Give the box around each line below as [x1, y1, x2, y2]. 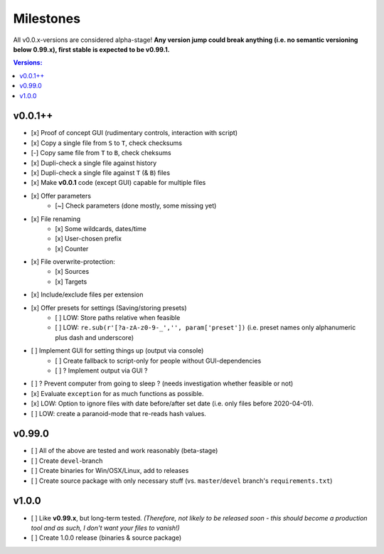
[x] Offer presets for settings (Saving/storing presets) [31, 303, 188, 312]
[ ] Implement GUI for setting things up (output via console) [31, 346, 204, 355]
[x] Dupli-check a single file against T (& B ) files [31, 168, 171, 177]
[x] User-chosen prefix [55, 235, 122, 243]
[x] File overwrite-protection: [31, 257, 115, 266]
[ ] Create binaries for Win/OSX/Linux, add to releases [31, 467, 189, 475]
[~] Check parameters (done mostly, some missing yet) [55, 201, 217, 210]
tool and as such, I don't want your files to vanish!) [31, 523, 181, 532]
